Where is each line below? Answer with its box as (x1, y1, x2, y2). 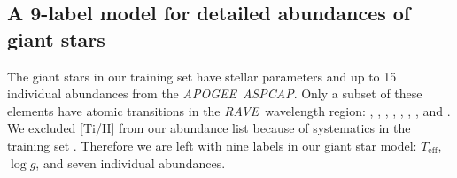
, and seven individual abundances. (35, 153, 226, 172)
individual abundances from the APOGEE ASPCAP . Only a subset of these (7, 84, 422, 103)
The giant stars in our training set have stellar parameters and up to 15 (7, 66, 397, 85)
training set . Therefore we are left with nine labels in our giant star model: (7, 135, 417, 154)
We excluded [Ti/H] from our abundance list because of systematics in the (7, 119, 411, 137)
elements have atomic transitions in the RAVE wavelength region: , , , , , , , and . (7, 101, 451, 120)
